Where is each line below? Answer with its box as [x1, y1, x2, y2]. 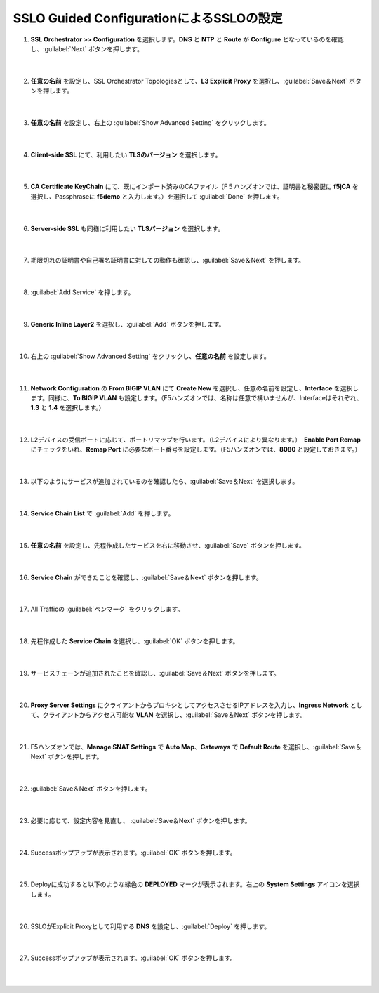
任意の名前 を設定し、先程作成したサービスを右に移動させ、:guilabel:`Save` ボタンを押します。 [30, 541, 305, 549]
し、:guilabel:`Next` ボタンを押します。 [30, 44, 144, 53]
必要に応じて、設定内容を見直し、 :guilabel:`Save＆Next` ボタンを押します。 [30, 816, 251, 824]
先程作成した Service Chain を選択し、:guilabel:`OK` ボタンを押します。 [30, 637, 239, 645]
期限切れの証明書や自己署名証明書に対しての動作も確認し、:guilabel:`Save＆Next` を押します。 [30, 256, 305, 265]
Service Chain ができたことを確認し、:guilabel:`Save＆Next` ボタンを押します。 [30, 573, 262, 581]
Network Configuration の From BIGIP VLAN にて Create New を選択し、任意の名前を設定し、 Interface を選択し [30, 383, 359, 393]
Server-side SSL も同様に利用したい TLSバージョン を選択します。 [30, 224, 225, 232]
